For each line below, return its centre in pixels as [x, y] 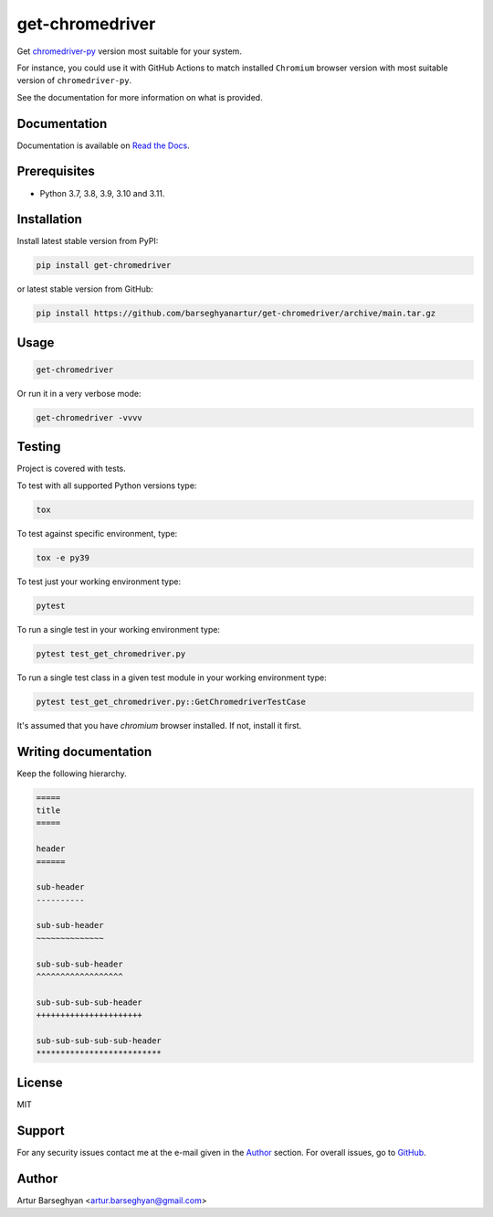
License [40, 1082]
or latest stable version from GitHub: [85, 289]
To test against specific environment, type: [97, 533]
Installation [49, 219]
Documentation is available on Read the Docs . [104, 145]
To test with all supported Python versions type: [107, 486]
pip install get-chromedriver [104, 266]
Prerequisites [56, 171]
